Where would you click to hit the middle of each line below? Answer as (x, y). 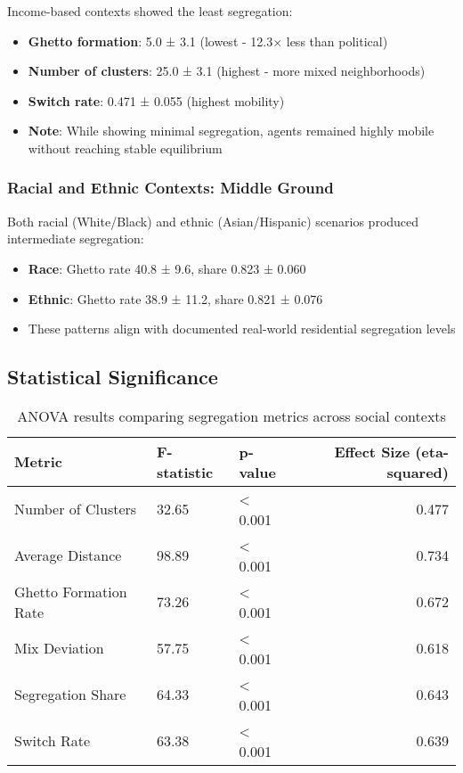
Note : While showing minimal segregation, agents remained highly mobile (231, 131)
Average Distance (68, 555)
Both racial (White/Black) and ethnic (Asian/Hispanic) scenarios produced (213, 221)
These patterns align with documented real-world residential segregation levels (242, 329)
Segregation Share (70, 695)
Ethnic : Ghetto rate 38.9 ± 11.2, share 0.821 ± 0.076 (175, 298)
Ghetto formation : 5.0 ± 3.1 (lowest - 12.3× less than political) (208, 41)
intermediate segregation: (76, 238)
